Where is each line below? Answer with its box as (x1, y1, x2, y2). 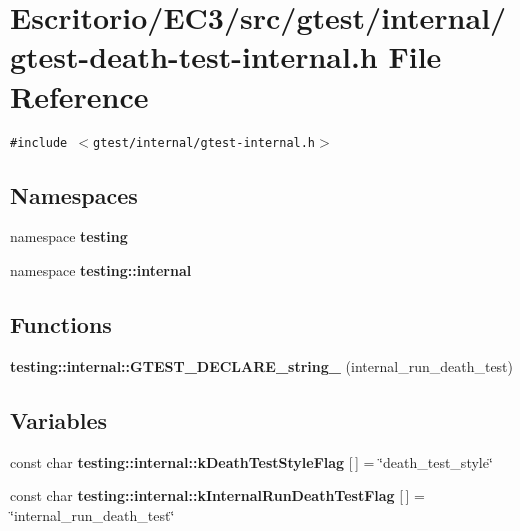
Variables (10, 404, 108, 435)
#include (10, 135, 68, 150)
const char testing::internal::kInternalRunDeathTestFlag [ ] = (10, 485, 426, 506)
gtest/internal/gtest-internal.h (93, 135, 316, 150)
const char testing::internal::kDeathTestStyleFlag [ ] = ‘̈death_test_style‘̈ (10, 451, 493, 472)
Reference (10, 75, 149, 116)
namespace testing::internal (10, 259, 192, 280)
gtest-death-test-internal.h (10, 36, 378, 77)
